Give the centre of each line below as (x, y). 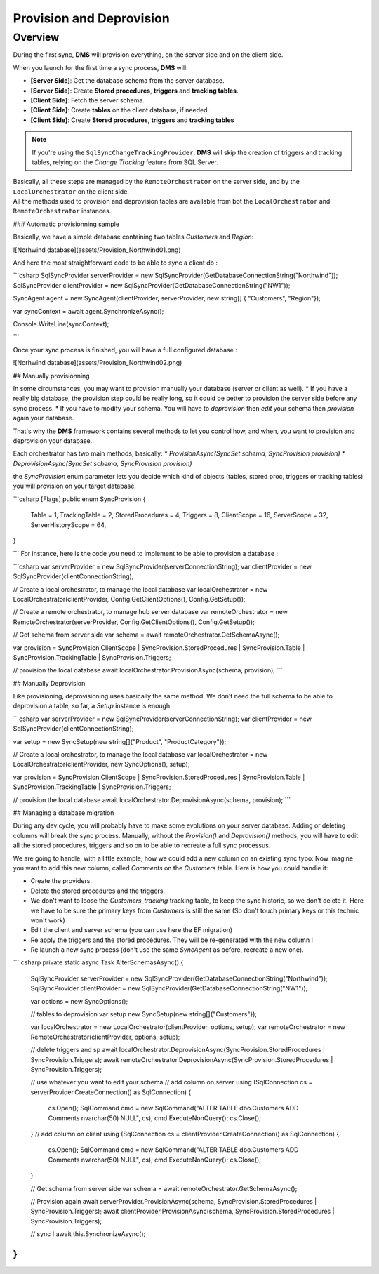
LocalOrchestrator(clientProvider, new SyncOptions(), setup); (101, 764)
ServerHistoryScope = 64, (68, 525)
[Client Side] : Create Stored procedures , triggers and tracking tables (132, 120)
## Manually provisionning (52, 376)
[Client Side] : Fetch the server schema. (88, 100)
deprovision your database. (53, 440)
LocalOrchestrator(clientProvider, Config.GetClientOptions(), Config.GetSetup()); (129, 599)
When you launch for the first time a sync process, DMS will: (101, 67)
